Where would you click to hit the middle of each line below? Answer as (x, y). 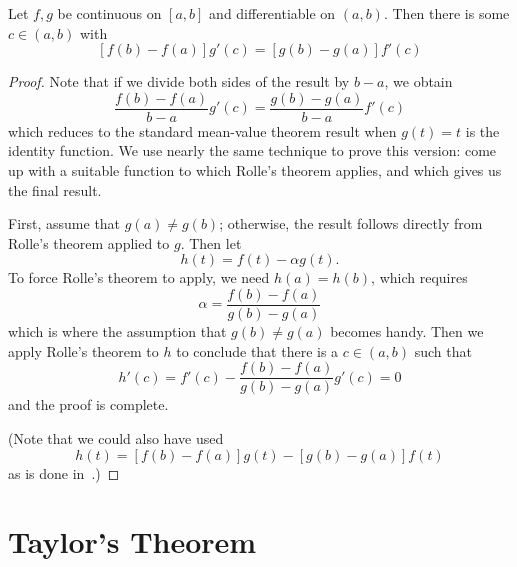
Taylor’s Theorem (132, 541)
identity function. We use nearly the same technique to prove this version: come (252, 150)
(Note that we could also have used (116, 437)
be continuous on (109, 13)
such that (443, 350)
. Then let (211, 242)
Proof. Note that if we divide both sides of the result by (179, 81)
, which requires (419, 277)
